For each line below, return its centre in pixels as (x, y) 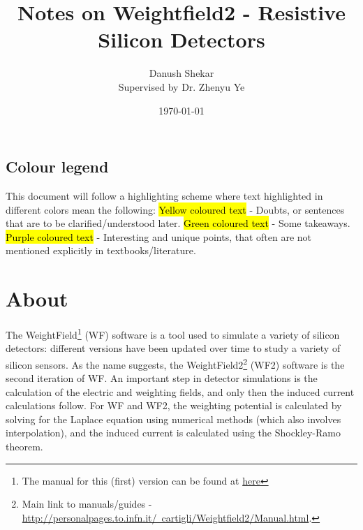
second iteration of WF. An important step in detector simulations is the (162, 378)
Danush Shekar (181, 73)
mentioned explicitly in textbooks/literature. (101, 250)
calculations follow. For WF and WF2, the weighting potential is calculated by (174, 405)
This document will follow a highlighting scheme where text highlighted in (164, 195)
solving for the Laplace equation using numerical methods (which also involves (173, 419)
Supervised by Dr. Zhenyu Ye (181, 86)
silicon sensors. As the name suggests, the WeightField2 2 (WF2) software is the (175, 363)
